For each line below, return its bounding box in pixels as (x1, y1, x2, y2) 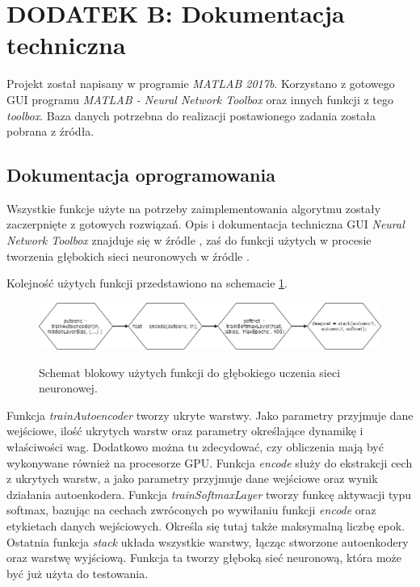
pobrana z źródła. (6, 123, 94, 140)
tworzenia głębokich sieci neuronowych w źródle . (6, 247, 250, 264)
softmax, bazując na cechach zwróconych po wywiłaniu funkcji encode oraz (6, 501, 376, 518)
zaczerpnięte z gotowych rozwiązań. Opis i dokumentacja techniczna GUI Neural (6, 216, 405, 233)
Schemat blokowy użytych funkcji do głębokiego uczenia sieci (39, 363, 341, 380)
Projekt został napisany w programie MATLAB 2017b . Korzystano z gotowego (6, 75, 395, 92)
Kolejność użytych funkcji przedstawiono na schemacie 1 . (6, 275, 288, 291)
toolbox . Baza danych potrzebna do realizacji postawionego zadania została (6, 107, 376, 124)
